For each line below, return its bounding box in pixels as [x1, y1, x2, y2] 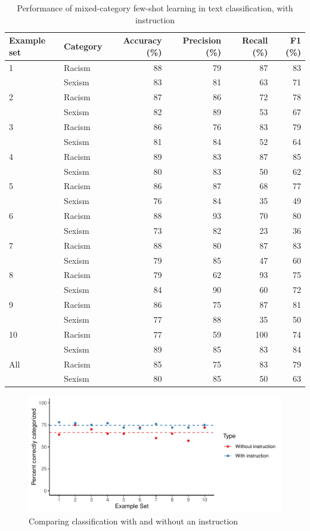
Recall [241, 34, 268, 47]
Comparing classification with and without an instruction [29, 514, 238, 527]
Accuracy [123, 34, 162, 47]
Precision [182, 34, 221, 47]
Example [9, 34, 46, 47]
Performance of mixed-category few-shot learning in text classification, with [17, 2, 293, 14]
